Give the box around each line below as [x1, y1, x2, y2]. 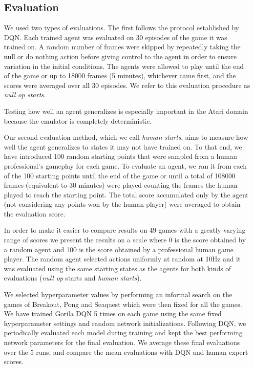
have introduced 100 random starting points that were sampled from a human [4, 151, 237, 161]
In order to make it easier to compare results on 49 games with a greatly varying [4, 225, 246, 235]
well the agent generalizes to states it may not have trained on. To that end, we [4, 141, 242, 152]
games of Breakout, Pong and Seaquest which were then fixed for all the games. [4, 299, 242, 309]
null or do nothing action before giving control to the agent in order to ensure [4, 51, 237, 61]
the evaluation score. [4, 208, 65, 218]
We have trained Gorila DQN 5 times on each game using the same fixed [4, 308, 222, 319]
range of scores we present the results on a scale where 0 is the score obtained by [4, 235, 246, 245]
